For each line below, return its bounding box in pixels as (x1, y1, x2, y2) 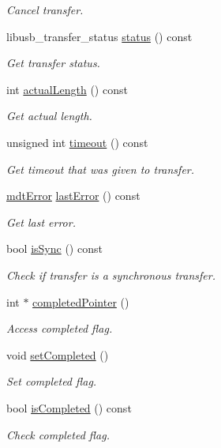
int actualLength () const (6, 81, 128, 97)
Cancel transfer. (6, 2, 84, 17)
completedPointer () (32, 293, 129, 310)
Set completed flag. (6, 373, 97, 390)
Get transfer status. (6, 55, 100, 71)
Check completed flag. (6, 426, 110, 442)
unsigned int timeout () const (6, 134, 148, 150)
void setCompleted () (6, 346, 109, 363)
